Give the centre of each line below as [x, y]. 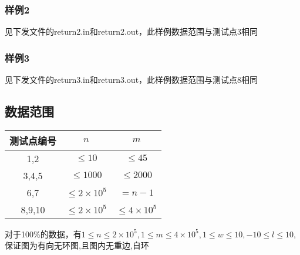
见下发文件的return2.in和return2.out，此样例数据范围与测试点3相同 [132, 31]
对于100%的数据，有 [43, 234]
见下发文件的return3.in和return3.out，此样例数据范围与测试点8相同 [132, 80]
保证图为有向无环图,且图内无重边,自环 [77, 245]
